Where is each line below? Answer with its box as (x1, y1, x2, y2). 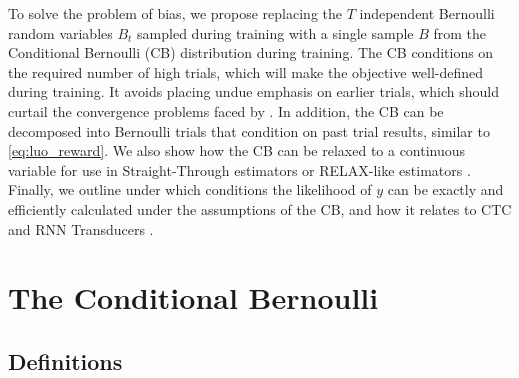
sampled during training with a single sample (137, 22, 414, 43)
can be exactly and (387, 179, 504, 200)
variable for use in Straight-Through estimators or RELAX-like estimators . (8, 159, 471, 180)
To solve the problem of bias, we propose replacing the (8, 3, 342, 23)
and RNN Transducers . (8, 218, 154, 239)
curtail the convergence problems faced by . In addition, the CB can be (8, 100, 444, 121)
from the (433, 22, 487, 43)
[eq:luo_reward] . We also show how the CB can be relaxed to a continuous (8, 140, 466, 161)
